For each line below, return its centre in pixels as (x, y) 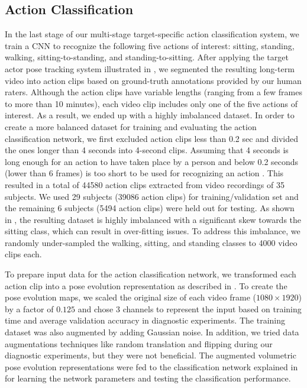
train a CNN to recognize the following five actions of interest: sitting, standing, (150, 45)
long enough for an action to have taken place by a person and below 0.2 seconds (152, 161)
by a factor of (29, 308)
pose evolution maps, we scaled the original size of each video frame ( (130, 297)
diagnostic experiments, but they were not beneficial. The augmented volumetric (151, 355)
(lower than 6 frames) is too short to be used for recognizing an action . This (144, 173)
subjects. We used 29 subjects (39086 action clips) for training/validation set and (152, 196)
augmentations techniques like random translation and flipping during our (139, 343)
